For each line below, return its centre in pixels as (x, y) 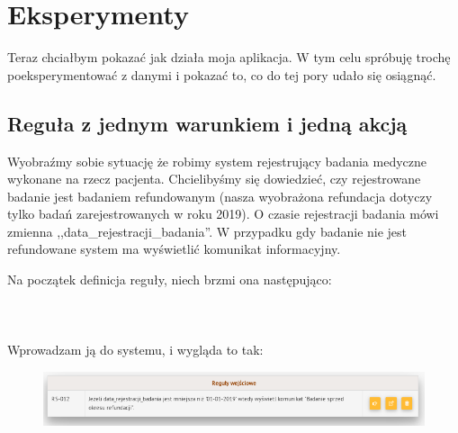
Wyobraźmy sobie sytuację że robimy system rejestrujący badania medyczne (217, 161)
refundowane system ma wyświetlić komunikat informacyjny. (174, 249)
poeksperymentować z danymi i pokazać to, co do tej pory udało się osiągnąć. (222, 74)
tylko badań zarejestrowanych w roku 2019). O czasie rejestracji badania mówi (223, 214)
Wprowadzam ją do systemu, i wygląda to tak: (135, 350)
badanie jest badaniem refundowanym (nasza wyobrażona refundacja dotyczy (220, 196)
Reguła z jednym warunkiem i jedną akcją (207, 123)
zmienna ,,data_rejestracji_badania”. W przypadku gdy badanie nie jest (207, 231)
